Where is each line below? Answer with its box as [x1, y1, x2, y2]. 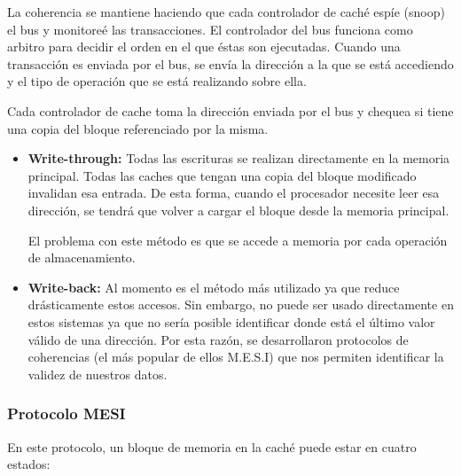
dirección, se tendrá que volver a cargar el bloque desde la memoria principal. [27, 200, 449, 219]
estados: [7, 455, 51, 473]
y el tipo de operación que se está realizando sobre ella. [7, 72, 307, 90]
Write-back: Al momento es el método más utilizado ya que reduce [27, 277, 400, 296]
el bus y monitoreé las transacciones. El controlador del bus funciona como [7, 20, 413, 38]
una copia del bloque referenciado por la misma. [7, 119, 269, 137]
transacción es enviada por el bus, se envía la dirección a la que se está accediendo [7, 54, 454, 73]
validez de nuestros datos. [27, 364, 168, 383]
